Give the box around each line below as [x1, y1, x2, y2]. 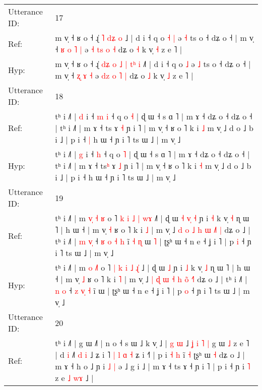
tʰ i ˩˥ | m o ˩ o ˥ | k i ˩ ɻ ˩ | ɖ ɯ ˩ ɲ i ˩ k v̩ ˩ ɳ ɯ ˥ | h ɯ [55, 262, 250, 273]
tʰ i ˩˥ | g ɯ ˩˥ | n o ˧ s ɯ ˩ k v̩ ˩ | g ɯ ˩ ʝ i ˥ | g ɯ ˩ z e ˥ [55, 337, 249, 349]
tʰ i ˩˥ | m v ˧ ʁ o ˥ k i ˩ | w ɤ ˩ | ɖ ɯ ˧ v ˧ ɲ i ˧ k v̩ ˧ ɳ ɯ [55, 212, 249, 224]
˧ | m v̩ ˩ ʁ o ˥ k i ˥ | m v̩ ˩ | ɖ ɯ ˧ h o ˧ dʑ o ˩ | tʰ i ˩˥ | [55, 273, 247, 285]
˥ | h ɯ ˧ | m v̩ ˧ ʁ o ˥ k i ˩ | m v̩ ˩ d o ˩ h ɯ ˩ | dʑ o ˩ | [55, 224, 250, 235]
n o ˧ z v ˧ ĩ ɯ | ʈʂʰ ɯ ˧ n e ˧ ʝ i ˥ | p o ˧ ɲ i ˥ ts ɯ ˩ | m [55, 285, 250, 296]
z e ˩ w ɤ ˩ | [55, 372, 94, 383]
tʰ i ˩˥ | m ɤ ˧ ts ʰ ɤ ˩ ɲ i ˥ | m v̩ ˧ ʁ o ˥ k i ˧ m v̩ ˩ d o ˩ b [55, 160, 251, 171]
